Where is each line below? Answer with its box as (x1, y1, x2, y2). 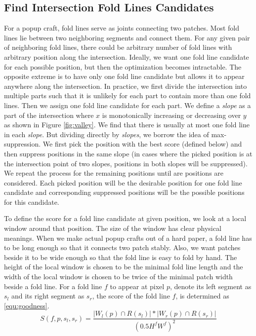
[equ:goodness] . (4, 300, 49, 310)
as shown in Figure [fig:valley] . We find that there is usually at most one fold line (4, 119, 250, 130)
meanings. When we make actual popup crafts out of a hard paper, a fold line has (4, 232, 252, 243)
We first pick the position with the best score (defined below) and (43, 139, 242, 149)
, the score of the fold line (92, 291, 170, 301)
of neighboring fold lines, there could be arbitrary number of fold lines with (4, 42, 232, 52)
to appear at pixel (110, 281, 165, 291)
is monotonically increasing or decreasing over (102, 110, 241, 120)
